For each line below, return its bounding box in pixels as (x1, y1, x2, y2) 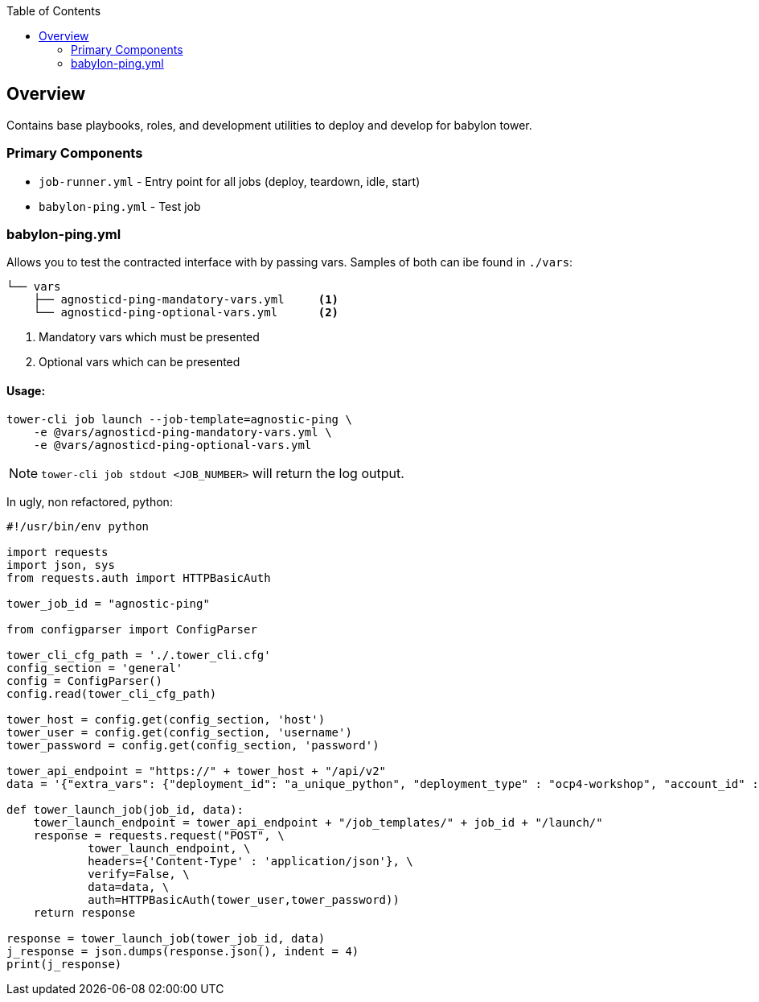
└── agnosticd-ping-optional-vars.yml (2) (33, 306, 339, 320)
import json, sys (6, 558, 115, 571)
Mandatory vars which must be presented (39, 330, 260, 344)
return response (33, 905, 136, 919)
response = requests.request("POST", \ (33, 828, 285, 842)
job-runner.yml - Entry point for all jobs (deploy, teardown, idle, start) (39, 174, 421, 188)
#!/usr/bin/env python (6, 519, 150, 533)
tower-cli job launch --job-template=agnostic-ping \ (6, 412, 352, 426)
